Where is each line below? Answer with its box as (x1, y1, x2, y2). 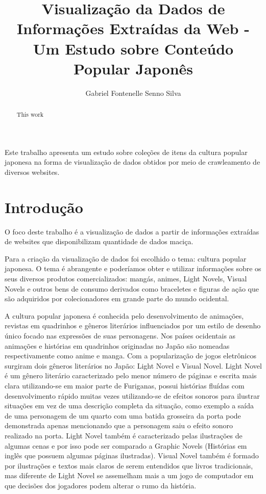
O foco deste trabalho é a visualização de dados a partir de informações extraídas (5, 226, 259, 237)
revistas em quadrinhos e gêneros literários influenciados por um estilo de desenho (5, 320, 261, 331)
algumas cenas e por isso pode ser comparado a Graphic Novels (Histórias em (5, 440, 247, 451)
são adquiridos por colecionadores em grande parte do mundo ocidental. (5, 293, 229, 304)
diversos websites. (5, 166, 60, 177)
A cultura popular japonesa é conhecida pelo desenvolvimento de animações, (5, 310, 244, 321)
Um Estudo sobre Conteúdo (33, 38, 234, 59)
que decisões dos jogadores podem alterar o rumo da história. (5, 480, 197, 490)
